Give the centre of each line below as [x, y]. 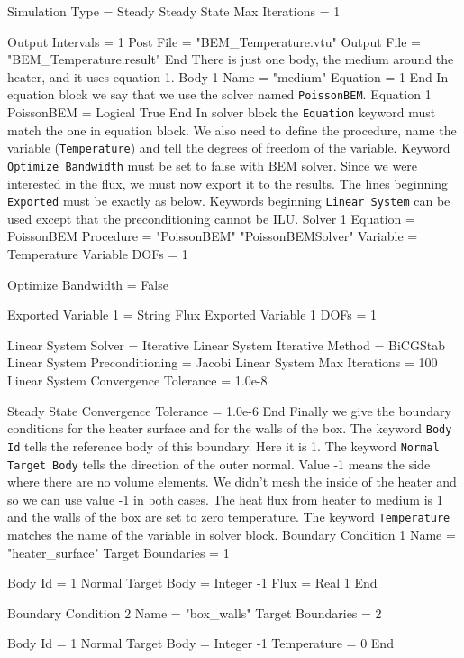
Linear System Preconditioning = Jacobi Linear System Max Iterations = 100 [223, 362]
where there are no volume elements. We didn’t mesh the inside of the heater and [232, 482]
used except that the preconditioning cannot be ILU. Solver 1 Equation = [211, 218]
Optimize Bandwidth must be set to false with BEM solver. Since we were [213, 165]
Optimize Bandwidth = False [88, 284]
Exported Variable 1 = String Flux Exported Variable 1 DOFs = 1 [192, 315]
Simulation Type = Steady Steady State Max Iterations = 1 [174, 11]
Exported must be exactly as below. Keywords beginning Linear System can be [229, 201]
